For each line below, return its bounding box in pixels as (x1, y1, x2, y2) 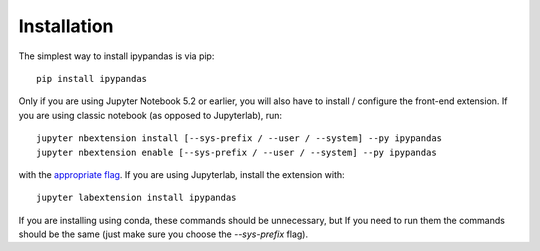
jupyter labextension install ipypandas (36, 192, 237, 204)
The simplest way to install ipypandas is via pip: (18, 50, 215, 62)
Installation (18, 15, 114, 37)
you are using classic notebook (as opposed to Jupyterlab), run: (18, 109, 283, 121)
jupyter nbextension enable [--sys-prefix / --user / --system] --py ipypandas (36, 146, 437, 158)
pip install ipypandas (36, 73, 148, 84)
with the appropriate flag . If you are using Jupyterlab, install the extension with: (18, 168, 345, 180)
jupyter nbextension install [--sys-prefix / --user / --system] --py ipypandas (36, 133, 443, 144)
